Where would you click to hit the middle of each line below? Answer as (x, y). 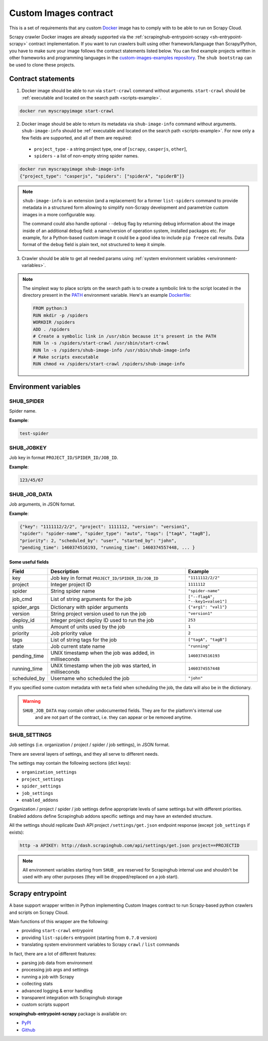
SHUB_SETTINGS (31, 735)
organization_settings (49, 772)
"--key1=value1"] (207, 601)
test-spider (34, 433)
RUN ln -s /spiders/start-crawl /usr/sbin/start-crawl (101, 343)
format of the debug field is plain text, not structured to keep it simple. (94, 245)
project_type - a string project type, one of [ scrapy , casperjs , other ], (110, 149)
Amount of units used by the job (88, 626)
